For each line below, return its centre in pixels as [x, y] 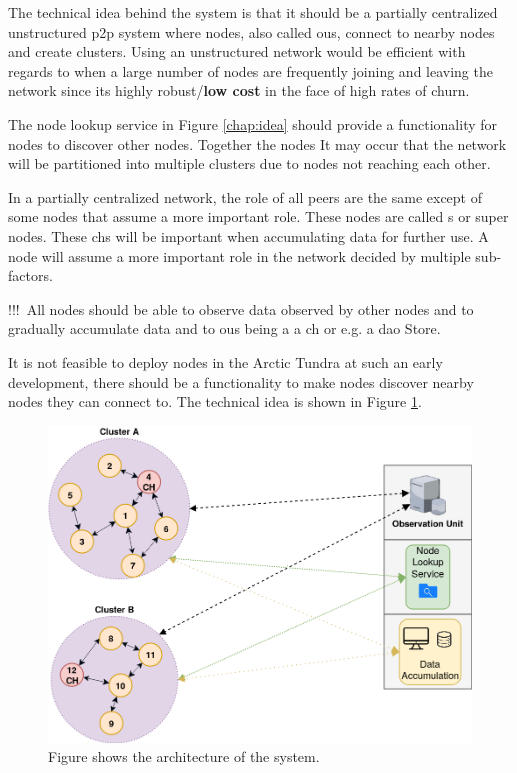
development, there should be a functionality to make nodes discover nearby [241, 381]
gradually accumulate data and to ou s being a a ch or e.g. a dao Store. [224, 328]
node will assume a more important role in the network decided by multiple [239, 255]
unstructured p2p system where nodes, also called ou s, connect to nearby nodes [251, 31]
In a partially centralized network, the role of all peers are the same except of [245, 196]
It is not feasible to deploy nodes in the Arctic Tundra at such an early [225, 361]
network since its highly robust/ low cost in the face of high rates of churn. [239, 90]
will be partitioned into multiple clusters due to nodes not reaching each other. [249, 163]
